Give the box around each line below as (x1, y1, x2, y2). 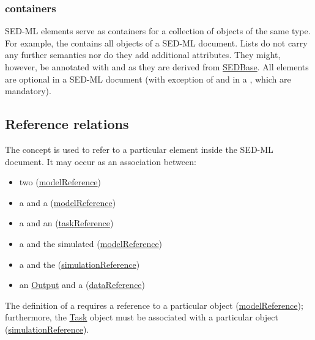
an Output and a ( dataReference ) (19, 278, 146, 291)
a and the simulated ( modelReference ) (19, 237, 163, 249)
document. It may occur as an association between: (5, 155, 196, 168)
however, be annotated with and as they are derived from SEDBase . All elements (5, 61, 309, 73)
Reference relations (5, 114, 129, 133)
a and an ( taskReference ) (19, 216, 114, 229)
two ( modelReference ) (19, 176, 102, 188)
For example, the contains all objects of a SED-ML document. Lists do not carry (5, 36, 308, 49)
